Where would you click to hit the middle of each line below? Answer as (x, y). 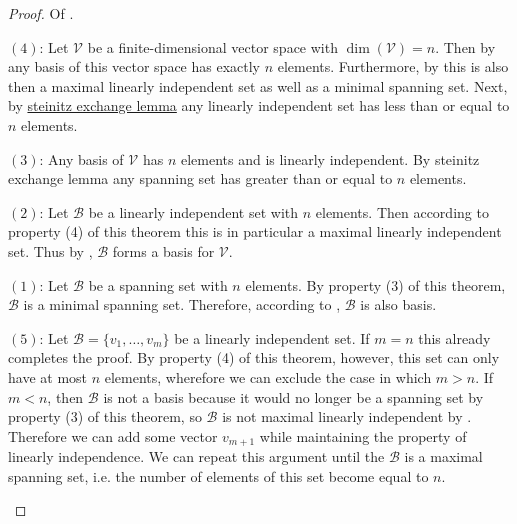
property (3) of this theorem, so (105, 416)
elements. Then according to (402, 211)
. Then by (465, 46)
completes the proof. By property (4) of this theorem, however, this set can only (254, 357)
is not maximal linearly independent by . (347, 416)
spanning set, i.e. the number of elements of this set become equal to (218, 475)
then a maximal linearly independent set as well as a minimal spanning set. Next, (258, 85)
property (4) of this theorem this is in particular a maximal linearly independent (255, 231)
